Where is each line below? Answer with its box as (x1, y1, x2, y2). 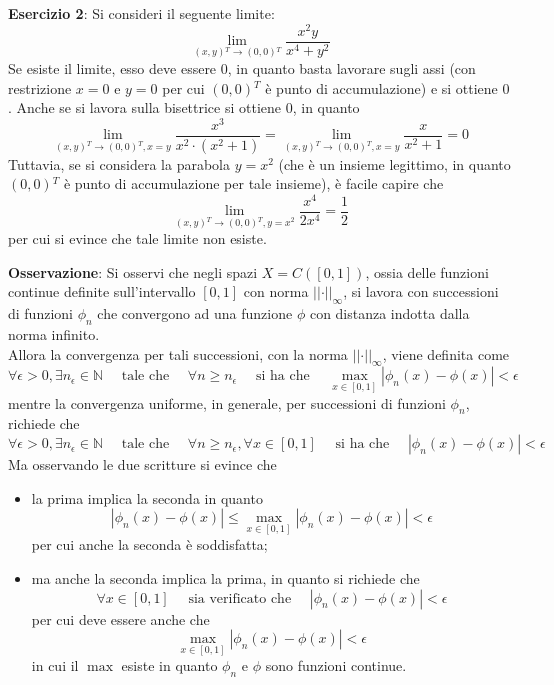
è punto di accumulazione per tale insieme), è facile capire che (63, 173, 444, 194)
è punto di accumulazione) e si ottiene (265, 77, 498, 98)
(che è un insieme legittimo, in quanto (278, 153, 511, 174)
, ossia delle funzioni (365, 261, 489, 282)
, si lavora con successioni (343, 281, 499, 302)
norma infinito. (8, 324, 100, 345)
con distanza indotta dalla (309, 303, 470, 324)
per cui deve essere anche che (31, 608, 210, 629)
